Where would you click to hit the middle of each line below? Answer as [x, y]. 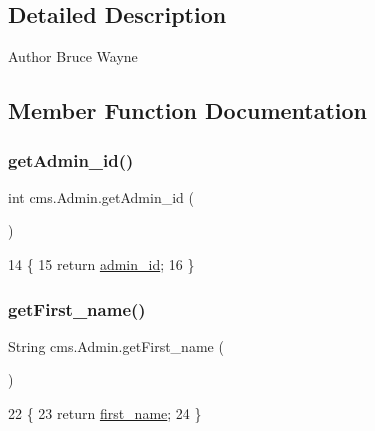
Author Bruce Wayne [73, 56]
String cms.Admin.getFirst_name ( [116, 345]
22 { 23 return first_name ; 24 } [105, 412]
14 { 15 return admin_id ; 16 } [101, 263]
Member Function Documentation [188, 110]
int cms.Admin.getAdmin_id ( [101, 196]
